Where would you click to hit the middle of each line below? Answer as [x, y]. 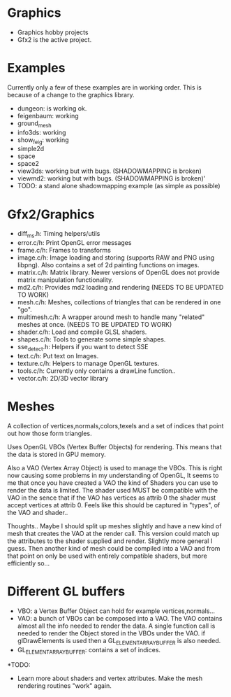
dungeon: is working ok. [52, 108]
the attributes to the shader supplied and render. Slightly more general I [110, 541]
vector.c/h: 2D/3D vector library [63, 378]
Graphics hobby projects [53, 32]
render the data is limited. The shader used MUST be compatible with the [113, 490]
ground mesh [34, 124]
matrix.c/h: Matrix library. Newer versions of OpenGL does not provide [118, 273]
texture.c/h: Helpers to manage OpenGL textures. [88, 363]
